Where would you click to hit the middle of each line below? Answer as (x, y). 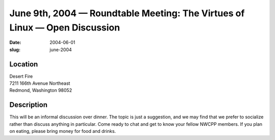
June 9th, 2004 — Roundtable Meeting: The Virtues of (127, 13)
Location (24, 64)
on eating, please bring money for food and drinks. (63, 131)
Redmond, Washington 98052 (41, 90)
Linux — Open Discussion (65, 27)
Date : (15, 43)
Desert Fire (21, 76)
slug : (15, 49)
